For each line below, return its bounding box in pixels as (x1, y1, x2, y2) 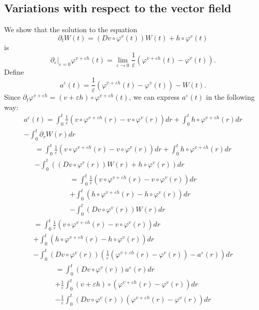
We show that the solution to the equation (4, 24, 137, 35)
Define (4, 67, 24, 77)
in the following (206, 92, 255, 102)
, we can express (128, 92, 180, 102)
